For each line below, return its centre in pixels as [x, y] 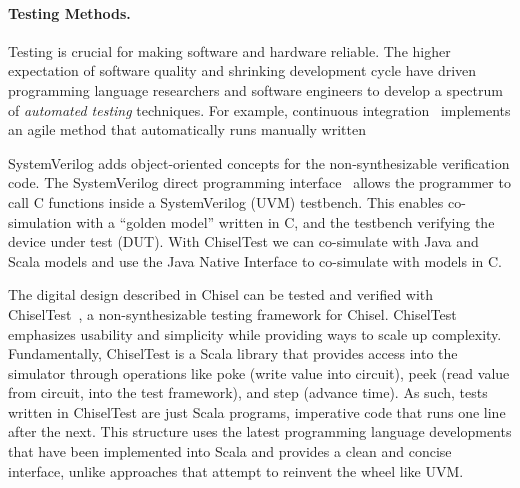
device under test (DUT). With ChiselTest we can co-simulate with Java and [243, 241]
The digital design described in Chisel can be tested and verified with [221, 294]
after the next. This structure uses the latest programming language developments [260, 431]
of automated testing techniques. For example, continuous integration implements [259, 109]
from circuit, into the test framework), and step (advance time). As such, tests [248, 392]
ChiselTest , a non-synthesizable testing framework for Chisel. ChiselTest [232, 313]
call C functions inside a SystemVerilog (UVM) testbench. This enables [226, 201]
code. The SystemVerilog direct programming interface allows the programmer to [259, 182]
